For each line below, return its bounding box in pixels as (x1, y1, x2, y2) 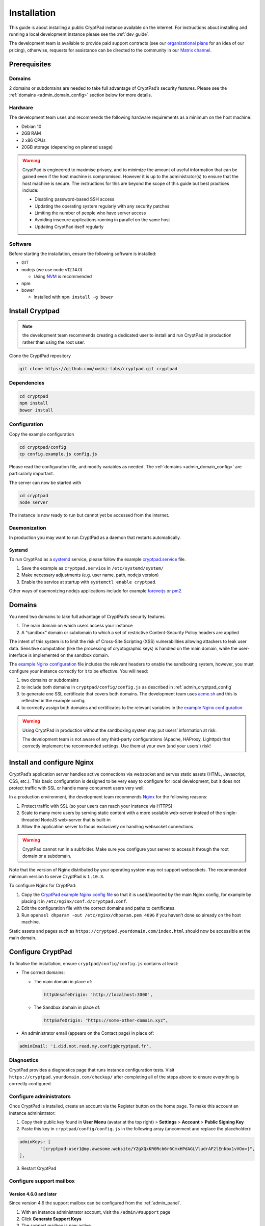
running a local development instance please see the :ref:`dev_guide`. (9, 31, 150, 37)
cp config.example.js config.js (19, 451, 98, 457)
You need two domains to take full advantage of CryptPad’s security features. (9, 613, 166, 620)
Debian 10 (21, 123, 42, 129)
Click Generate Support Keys (21, 1216, 82, 1222)
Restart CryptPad (21, 1165, 56, 1172)
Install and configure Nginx (9, 758, 94, 767)
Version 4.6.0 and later (9, 1191, 57, 1197)
